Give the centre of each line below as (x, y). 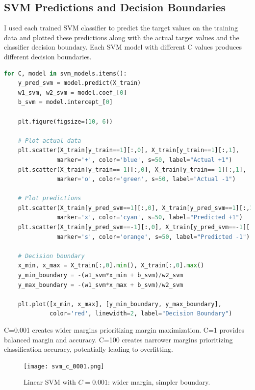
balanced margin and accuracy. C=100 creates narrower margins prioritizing (118, 339)
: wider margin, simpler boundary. (159, 382)
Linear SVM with (50, 382)
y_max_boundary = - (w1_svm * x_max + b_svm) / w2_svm (101, 285)
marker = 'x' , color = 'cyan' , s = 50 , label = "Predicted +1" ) (150, 218)
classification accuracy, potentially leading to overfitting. (89, 349)
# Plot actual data (50, 141)
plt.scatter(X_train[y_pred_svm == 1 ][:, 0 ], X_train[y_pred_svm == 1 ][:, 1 (136, 208)
